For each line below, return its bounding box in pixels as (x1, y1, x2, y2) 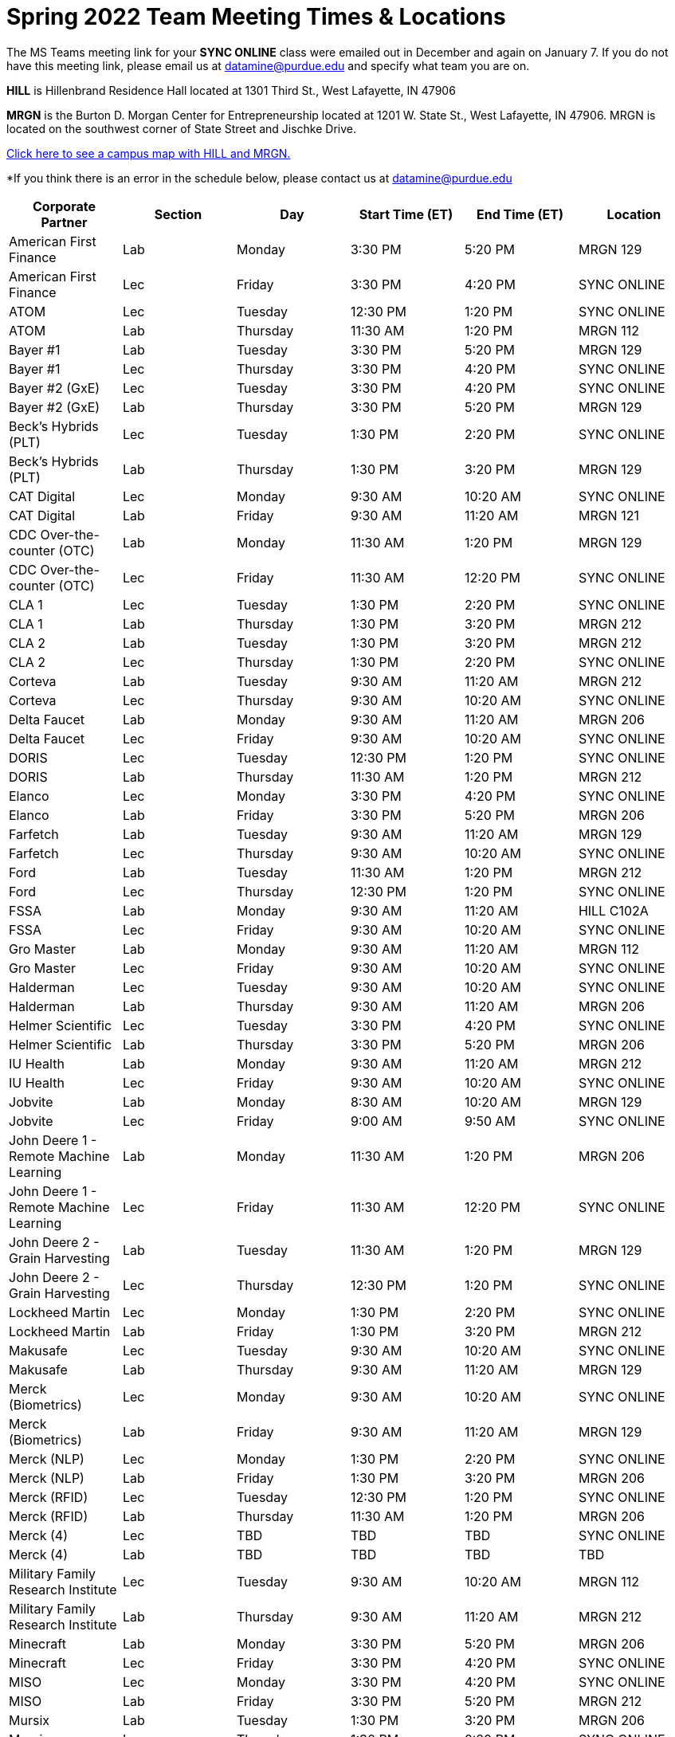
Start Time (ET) (359, 206, 453, 222)
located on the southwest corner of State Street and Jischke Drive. (6, 121, 357, 135)
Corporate (32, 198, 96, 214)
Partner (41, 214, 88, 230)
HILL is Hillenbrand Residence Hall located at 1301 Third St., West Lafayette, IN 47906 (6, 83, 456, 97)
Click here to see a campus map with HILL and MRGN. (6, 146, 291, 160)
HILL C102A (578, 902, 649, 919)
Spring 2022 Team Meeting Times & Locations (6, 3, 506, 30)
